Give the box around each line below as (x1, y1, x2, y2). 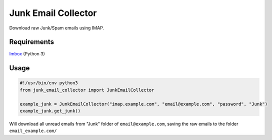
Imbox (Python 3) (9, 51, 45, 57)
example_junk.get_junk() (19, 108, 81, 114)
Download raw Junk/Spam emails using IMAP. (9, 25, 104, 31)
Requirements (9, 38, 54, 46)
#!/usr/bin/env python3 (19, 80, 78, 86)
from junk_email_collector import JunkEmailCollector (19, 87, 154, 93)
